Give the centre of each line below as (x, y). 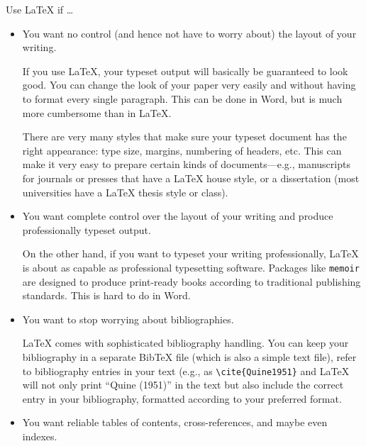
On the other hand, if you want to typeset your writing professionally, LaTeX (190, 253)
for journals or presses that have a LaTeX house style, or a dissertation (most (191, 178)
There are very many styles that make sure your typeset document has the (184, 136)
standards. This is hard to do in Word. (106, 295)
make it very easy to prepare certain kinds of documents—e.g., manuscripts (186, 164)
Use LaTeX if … (40, 9)
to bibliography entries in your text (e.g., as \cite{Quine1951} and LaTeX (186, 370)
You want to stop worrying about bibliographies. (128, 319)
